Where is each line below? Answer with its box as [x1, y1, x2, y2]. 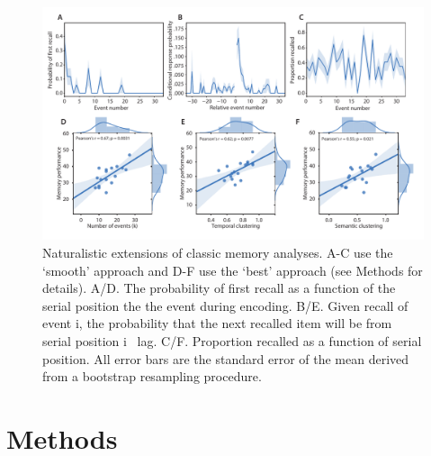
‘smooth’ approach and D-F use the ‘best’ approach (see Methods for [42, 260, 423, 279]
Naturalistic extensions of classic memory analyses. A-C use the [42, 242, 393, 261]
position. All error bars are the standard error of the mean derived [42, 349, 409, 368]
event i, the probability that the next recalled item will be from [42, 314, 392, 333]
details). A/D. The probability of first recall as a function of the [42, 278, 396, 297]
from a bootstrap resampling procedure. [42, 367, 262, 386]
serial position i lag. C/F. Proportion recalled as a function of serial [42, 331, 422, 350]
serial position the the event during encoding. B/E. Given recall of [42, 296, 409, 315]
